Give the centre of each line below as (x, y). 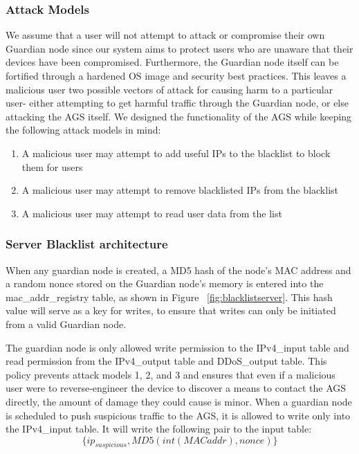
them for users (52, 166)
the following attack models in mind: (83, 130)
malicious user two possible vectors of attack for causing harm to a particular (169, 89)
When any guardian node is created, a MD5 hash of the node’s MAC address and (178, 270)
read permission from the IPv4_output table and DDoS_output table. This (166, 361)
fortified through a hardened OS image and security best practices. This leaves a (176, 75)
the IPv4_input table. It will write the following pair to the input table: (159, 429)
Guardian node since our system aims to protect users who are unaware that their (179, 48)
